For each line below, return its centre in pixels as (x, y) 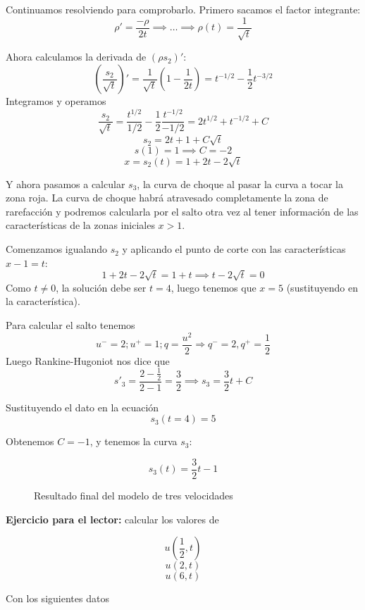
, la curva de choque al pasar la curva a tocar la (240, 183)
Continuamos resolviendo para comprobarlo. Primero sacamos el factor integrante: (183, 9)
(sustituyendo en (322, 287)
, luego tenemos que (214, 287)
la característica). (43, 301)
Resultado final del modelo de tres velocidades (134, 495)
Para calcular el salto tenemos (70, 325)
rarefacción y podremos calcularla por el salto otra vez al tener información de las (182, 211)
